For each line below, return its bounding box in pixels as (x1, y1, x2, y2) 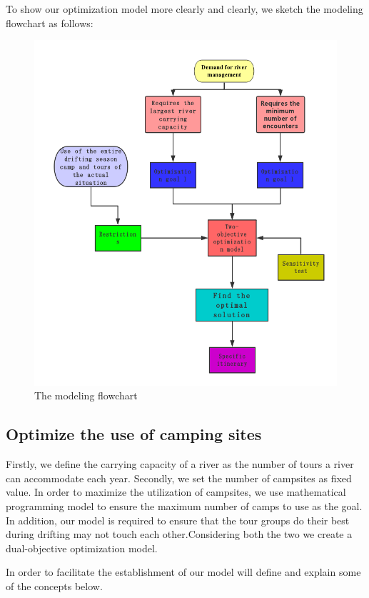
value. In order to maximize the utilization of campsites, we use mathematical (6, 484, 346, 499)
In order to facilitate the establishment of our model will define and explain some (6, 564, 361, 579)
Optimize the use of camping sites (6, 423, 262, 445)
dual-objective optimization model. (6, 540, 158, 555)
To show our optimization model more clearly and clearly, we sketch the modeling (6, 1, 363, 16)
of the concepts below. (6, 578, 103, 593)
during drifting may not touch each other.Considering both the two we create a (6, 527, 353, 542)
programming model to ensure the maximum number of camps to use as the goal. (6, 498, 363, 513)
